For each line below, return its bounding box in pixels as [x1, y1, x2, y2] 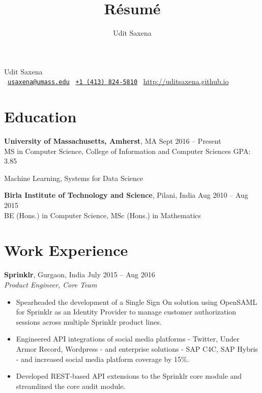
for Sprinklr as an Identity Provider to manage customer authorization [16, 306, 237, 317]
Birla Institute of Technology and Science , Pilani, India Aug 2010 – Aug [4, 190, 248, 200]
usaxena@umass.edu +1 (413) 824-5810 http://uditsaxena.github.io [8, 76, 229, 87]
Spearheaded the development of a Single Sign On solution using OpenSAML [16, 296, 257, 307]
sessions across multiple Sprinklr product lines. [16, 316, 162, 327]
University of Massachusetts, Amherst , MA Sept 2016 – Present [4, 136, 221, 146]
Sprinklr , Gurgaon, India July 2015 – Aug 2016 [4, 269, 155, 280]
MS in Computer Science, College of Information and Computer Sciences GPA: [4, 145, 251, 156]
